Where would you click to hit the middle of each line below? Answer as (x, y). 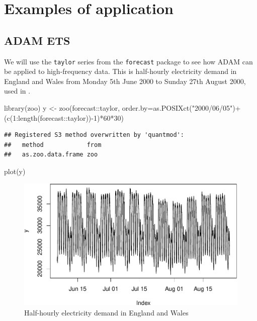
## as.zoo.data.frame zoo (51, 155)
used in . (17, 91)
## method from (53, 145)
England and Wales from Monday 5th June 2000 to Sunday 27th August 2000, (125, 81)
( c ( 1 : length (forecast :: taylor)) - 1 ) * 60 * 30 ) (64, 117)
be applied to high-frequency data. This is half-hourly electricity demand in (120, 71)
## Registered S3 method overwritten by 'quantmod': (94, 135)
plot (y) (15, 171)
